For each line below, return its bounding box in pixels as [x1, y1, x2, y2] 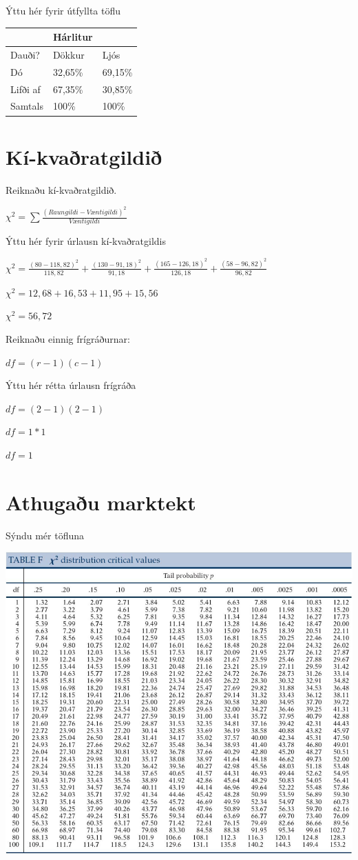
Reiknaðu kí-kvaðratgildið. [6, 182, 117, 197]
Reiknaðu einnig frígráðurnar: [6, 331, 130, 346]
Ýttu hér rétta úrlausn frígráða [6, 378, 136, 392]
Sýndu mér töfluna [6, 528, 85, 542]
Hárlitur [52, 30, 93, 44]
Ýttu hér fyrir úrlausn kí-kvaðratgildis [6, 234, 166, 248]
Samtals [10, 99, 43, 113]
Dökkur [52, 47, 85, 61]
